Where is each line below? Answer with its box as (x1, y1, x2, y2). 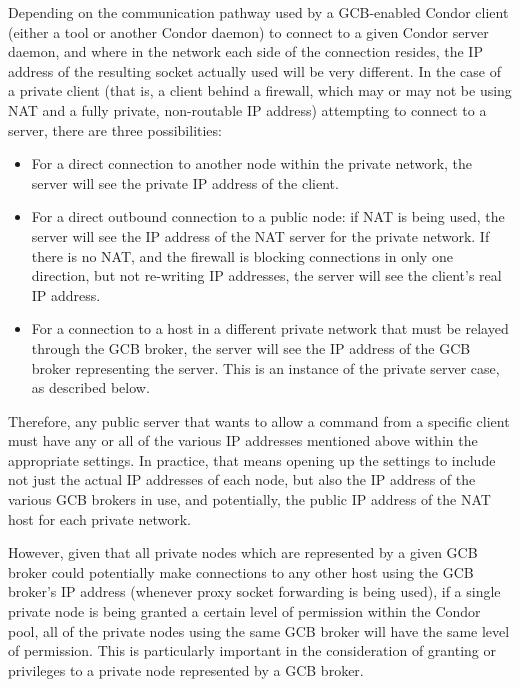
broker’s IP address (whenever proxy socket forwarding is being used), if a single (8, 581, 501, 602)
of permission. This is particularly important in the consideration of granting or (8, 640, 496, 661)
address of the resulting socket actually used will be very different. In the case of (8, 60, 501, 81)
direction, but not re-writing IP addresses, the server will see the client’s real (31, 265, 502, 286)
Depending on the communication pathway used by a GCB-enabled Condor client (8, 2, 509, 22)
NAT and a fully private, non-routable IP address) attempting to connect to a (8, 99, 487, 120)
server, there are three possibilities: (8, 119, 222, 140)
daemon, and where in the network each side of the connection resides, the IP (8, 41, 483, 62)
